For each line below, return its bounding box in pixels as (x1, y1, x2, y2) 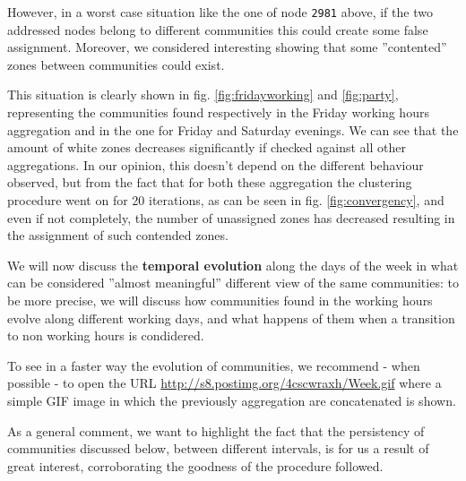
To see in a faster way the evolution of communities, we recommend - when (7, 356, 420, 374)
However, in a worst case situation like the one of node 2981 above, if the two (7, 3, 433, 21)
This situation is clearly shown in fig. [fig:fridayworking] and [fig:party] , (7, 85, 399, 104)
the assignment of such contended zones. (7, 226, 229, 245)
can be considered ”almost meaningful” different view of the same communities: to (7, 273, 459, 292)
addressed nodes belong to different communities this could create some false (7, 20, 428, 39)
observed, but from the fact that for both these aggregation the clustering (7, 173, 412, 192)
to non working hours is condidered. (7, 326, 204, 345)
